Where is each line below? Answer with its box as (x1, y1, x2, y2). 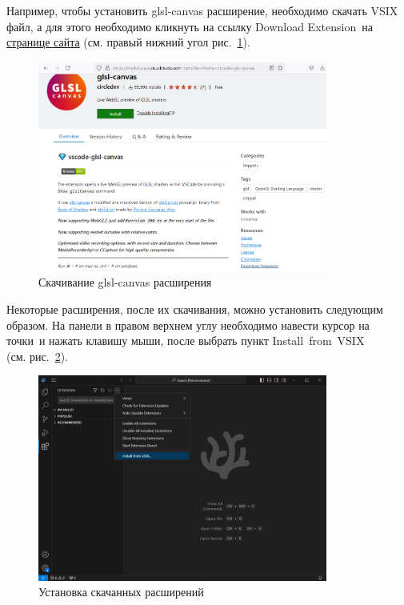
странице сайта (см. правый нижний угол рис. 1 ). (6, 34, 250, 50)
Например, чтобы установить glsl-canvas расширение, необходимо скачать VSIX (6, 2, 398, 18)
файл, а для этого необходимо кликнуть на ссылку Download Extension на (6, 18, 373, 34)
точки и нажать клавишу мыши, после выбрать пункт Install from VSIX (6, 332, 365, 349)
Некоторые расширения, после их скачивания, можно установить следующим (6, 300, 383, 317)
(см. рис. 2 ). (6, 347, 69, 364)
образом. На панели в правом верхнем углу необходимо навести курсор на (6, 316, 370, 333)
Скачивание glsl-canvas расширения (38, 274, 212, 290)
